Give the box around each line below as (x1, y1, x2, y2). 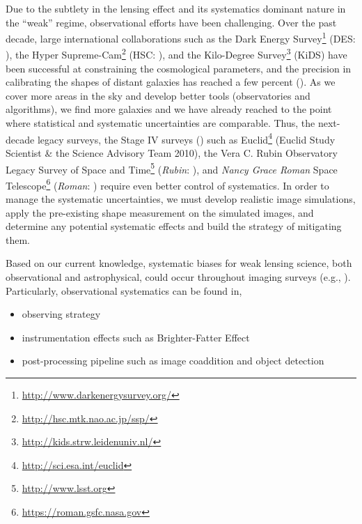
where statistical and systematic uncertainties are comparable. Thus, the (6, 116, 315, 130)
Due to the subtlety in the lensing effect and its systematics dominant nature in (6, 1, 346, 15)
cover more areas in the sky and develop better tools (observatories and (6, 88, 310, 102)
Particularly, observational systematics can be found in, (6, 283, 242, 298)
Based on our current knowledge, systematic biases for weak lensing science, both (6, 256, 352, 270)
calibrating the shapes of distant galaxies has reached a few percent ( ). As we (6, 75, 336, 89)
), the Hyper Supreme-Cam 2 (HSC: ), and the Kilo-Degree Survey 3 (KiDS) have (6, 45, 347, 62)
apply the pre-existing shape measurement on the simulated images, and (6, 205, 314, 219)
